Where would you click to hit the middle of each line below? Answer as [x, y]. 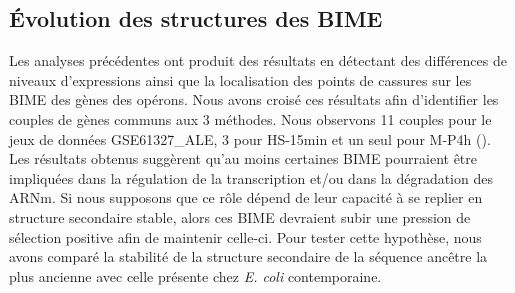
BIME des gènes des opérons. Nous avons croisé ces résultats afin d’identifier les [254, 99]
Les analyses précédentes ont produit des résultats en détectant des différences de [258, 60]
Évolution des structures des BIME [196, 18]
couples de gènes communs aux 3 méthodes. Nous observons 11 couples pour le [250, 118]
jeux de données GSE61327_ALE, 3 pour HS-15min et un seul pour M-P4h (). [250, 138]
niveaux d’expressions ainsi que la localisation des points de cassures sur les [240, 79]
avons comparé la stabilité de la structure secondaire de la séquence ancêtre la [248, 256]
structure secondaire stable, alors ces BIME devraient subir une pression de [240, 216]
